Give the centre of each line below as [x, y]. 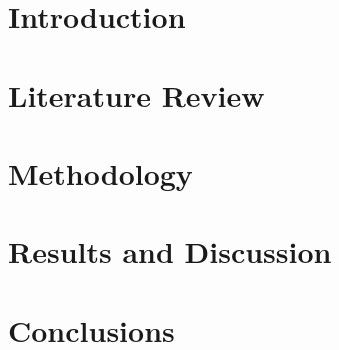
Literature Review [136, 94]
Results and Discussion [170, 251]
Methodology [100, 172]
